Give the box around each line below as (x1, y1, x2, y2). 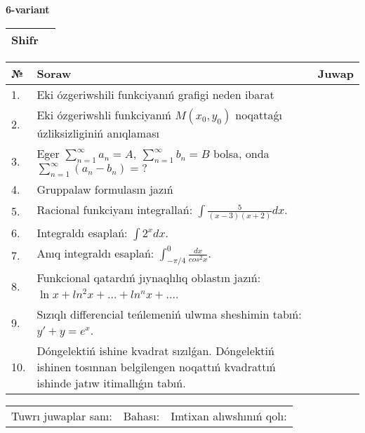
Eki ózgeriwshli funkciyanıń (36, 106, 171, 123)
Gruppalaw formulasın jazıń (36, 180, 173, 197)
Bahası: (123, 408, 160, 425)
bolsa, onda (213, 145, 270, 161)
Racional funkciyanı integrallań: (36, 201, 193, 218)
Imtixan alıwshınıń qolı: (171, 408, 287, 425)
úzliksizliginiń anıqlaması (36, 124, 159, 141)
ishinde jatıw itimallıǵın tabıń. (36, 375, 186, 392)
